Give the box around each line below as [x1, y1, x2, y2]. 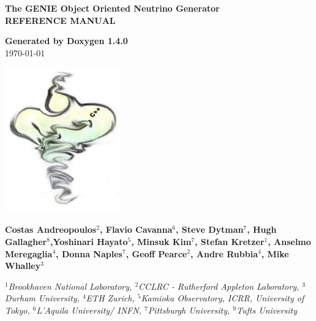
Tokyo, [5, 303, 30, 316]
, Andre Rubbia [190, 247, 258, 260]
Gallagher [5, 235, 47, 247]
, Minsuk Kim [131, 235, 192, 247]
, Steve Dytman [175, 223, 244, 236]
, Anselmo [268, 235, 311, 247]
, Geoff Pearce [126, 247, 187, 260]
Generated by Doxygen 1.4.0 [5, 34, 128, 47]
